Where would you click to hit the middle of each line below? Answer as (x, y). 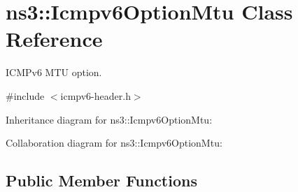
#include (25, 95)
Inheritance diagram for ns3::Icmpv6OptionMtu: (109, 119)
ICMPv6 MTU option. (54, 72)
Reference (54, 39)
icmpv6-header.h (95, 95)
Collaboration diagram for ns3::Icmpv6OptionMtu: (114, 143)
